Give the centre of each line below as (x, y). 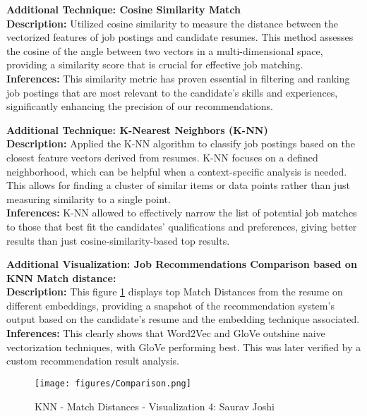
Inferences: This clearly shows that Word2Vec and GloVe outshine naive (166, 333)
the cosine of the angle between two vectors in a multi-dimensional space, (165, 50)
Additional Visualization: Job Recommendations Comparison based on (182, 264)
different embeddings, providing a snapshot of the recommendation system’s (170, 305)
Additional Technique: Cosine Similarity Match (124, 9)
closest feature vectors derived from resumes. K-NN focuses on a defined (162, 157)
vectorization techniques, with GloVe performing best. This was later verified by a (184, 347)
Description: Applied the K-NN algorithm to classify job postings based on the (181, 143)
